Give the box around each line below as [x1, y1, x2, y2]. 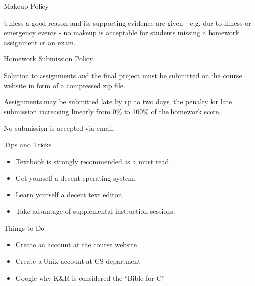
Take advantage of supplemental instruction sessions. [15, 206, 175, 216]
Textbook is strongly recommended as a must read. [15, 156, 171, 166]
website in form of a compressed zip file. [4, 80, 125, 90]
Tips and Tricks [4, 139, 52, 149]
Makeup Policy [4, 1, 49, 11]
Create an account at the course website [15, 239, 137, 249]
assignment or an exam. [4, 37, 76, 47]
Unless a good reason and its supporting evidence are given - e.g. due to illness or [4, 17, 251, 28]
